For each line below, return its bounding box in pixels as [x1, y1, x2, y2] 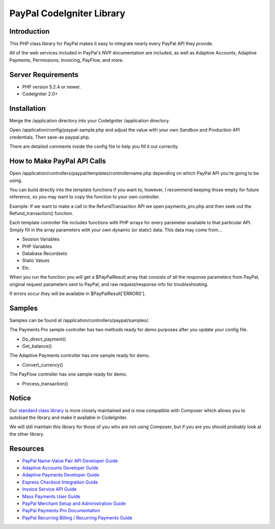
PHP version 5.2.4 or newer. [22, 84, 81, 90]
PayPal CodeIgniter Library [9, 8, 126, 19]
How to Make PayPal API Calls [9, 157, 106, 166]
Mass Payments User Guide [22, 493, 81, 499]
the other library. [9, 431, 44, 437]
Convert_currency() [22, 362, 63, 368]
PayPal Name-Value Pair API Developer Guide [22, 458, 118, 464]
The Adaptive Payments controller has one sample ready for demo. [9, 352, 150, 359]
